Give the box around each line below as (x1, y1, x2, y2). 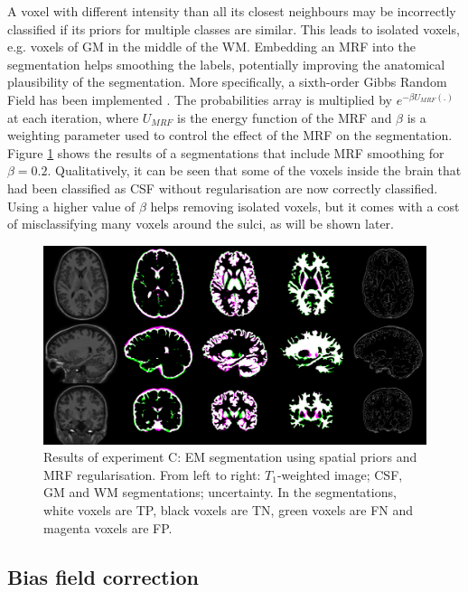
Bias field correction (7, 562, 199, 590)
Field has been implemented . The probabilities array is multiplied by (7, 89, 393, 108)
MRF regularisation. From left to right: (43, 465, 261, 484)
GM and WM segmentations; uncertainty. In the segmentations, (43, 483, 397, 502)
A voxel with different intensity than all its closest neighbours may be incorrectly (7, 2, 456, 20)
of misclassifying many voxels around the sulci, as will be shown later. (7, 214, 394, 233)
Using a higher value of (7, 196, 136, 215)
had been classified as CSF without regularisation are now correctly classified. (7, 178, 438, 197)
